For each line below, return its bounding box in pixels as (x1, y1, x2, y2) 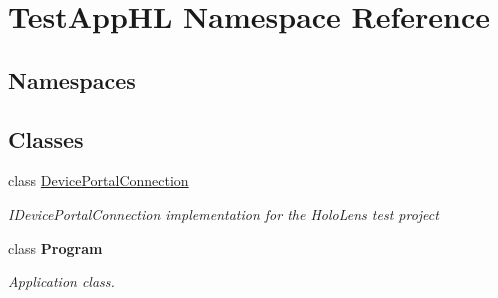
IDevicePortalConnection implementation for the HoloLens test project (8, 203, 439, 224)
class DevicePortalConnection (8, 170, 189, 191)
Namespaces (8, 64, 136, 95)
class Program (8, 237, 103, 258)
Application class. (8, 271, 115, 292)
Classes (8, 123, 84, 154)
